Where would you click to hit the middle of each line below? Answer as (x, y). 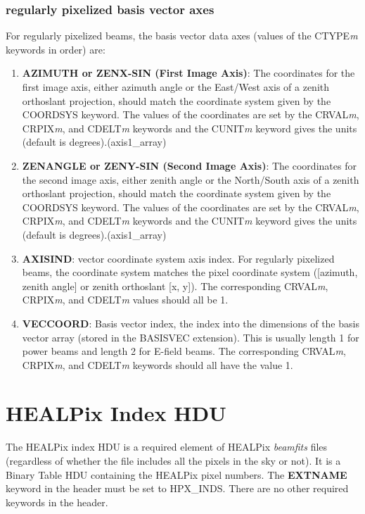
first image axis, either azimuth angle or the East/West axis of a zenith (176, 87)
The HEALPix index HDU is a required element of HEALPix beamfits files (167, 447)
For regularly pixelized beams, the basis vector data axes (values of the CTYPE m (182, 36)
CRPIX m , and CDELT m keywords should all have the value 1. (158, 364)
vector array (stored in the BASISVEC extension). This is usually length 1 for (191, 337)
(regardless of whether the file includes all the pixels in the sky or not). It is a (173, 460)
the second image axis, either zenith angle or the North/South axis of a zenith (191, 179)
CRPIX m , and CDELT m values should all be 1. (125, 300)
